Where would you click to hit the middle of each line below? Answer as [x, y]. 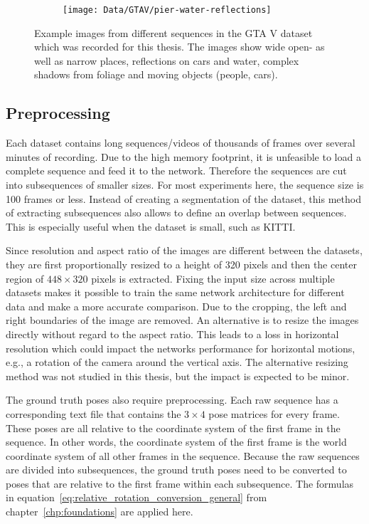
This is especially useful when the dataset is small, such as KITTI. [151, 226]
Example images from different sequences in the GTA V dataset [173, 32]
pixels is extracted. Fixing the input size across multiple [213, 278]
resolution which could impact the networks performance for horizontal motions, [181, 348]
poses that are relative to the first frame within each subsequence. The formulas [180, 483]
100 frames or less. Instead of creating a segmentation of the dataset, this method [183, 198]
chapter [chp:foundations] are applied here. [100, 512]
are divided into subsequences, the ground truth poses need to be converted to [176, 470]
